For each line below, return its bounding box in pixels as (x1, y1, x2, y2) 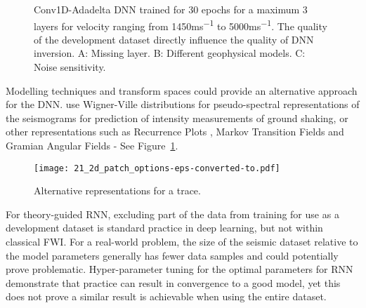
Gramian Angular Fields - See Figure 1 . (6, 138, 178, 152)
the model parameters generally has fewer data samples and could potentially (6, 248, 339, 262)
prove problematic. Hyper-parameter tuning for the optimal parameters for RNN (6, 262, 353, 276)
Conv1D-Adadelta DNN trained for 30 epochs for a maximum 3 (34, 2, 308, 16)
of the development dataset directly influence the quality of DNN (34, 32, 314, 46)
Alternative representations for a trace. (34, 183, 201, 198)
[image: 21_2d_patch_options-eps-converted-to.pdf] (34, 163, 280, 173)
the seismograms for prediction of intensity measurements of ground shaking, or (6, 110, 348, 125)
